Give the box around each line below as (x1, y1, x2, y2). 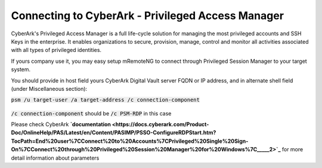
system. (11, 66, 31, 73)
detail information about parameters (11, 154, 100, 161)
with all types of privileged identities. (11, 47, 101, 54)
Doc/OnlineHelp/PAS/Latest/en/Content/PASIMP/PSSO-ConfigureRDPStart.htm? (11, 129, 216, 136)
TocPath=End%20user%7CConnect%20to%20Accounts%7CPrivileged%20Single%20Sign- (11, 138, 249, 145)
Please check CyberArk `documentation (11, 121, 112, 128)
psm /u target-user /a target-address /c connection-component (11, 96, 200, 103)
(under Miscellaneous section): (11, 85, 88, 92)
